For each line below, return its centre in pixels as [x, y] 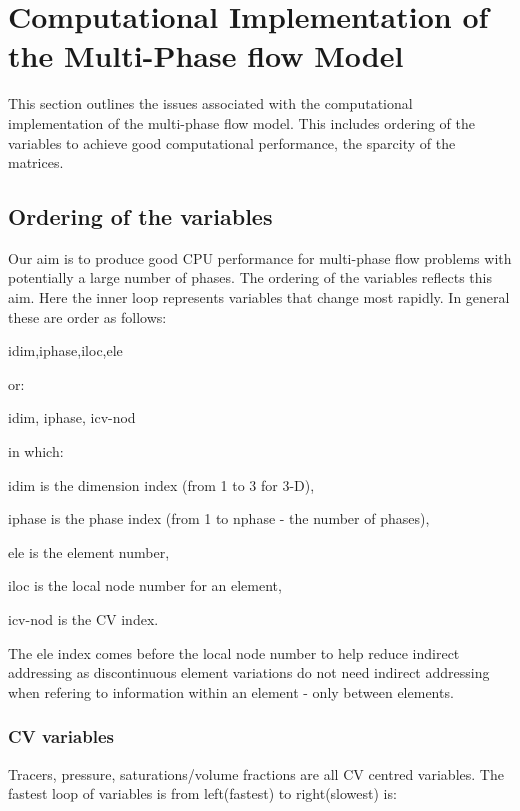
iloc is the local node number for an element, [145, 585]
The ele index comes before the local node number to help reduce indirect [234, 652]
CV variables [61, 736]
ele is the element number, [89, 551]
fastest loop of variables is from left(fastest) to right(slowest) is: [202, 793]
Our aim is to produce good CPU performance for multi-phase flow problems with [260, 257]
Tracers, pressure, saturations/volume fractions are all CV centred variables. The [256, 773]
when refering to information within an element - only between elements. [231, 691]
